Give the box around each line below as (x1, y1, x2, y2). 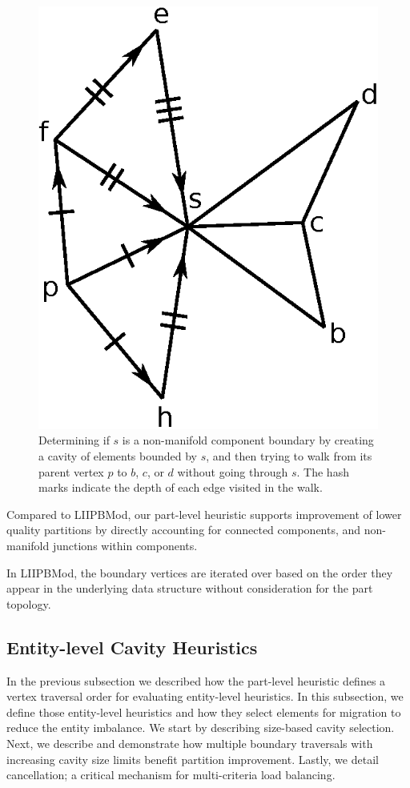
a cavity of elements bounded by (38, 448, 198, 464)
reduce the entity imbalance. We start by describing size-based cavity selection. (6, 719, 395, 736)
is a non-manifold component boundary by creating (122, 432, 374, 448)
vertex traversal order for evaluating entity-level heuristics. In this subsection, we (6, 688, 404, 705)
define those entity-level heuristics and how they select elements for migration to (6, 703, 401, 720)
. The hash (296, 463, 349, 480)
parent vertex (38, 463, 104, 480)
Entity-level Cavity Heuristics (6, 634, 258, 659)
